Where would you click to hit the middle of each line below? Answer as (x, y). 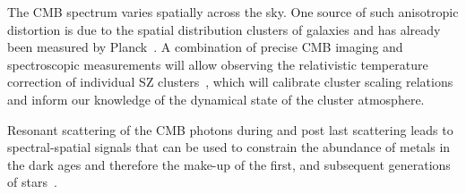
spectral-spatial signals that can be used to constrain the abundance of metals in (229, 147)
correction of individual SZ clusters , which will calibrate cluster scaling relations (230, 82)
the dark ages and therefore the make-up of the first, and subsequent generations (229, 164)
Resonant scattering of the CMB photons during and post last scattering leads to (230, 129)
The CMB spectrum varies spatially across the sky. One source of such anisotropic (233, 12)
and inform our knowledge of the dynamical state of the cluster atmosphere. (216, 99)
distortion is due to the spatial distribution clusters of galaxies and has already (224, 29)
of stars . (32, 182)
